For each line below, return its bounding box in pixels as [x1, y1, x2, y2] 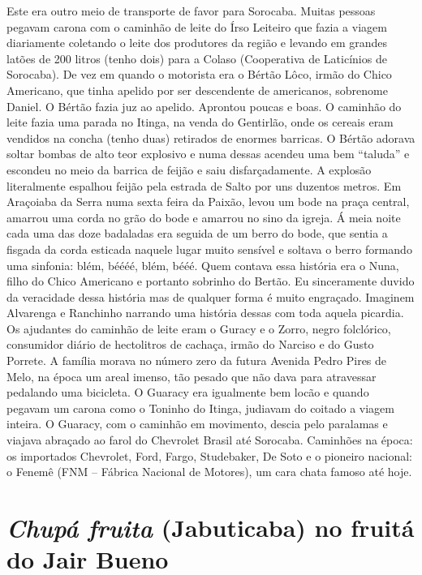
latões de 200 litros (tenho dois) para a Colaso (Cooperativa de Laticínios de [6, 49, 387, 67]
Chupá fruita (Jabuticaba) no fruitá [6, 511, 415, 544]
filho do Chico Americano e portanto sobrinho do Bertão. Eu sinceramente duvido [6, 272, 415, 290]
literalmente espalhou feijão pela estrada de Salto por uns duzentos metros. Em [6, 177, 402, 194]
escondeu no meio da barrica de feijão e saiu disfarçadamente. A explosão [6, 161, 372, 178]
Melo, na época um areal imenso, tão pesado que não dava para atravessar [6, 367, 377, 384]
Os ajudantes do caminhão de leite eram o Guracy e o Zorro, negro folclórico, [6, 320, 391, 337]
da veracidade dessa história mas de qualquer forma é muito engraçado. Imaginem [6, 288, 415, 305]
